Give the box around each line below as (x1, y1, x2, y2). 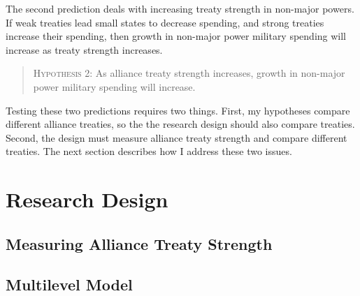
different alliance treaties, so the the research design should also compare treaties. (6, 117, 355, 131)
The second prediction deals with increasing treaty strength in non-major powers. (6, 1, 354, 15)
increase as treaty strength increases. (6, 42, 163, 57)
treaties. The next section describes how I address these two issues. (6, 144, 292, 158)
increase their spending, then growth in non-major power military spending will (6, 29, 347, 43)
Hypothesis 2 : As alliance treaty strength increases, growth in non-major (33, 66, 345, 80)
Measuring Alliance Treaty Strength (6, 232, 273, 254)
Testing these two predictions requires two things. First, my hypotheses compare (6, 103, 350, 117)
